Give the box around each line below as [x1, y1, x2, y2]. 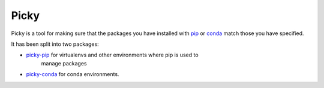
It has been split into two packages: [11, 40, 99, 48]
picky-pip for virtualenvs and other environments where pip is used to [26, 51, 199, 59]
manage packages [41, 59, 87, 67]
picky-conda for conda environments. [26, 71, 119, 78]
